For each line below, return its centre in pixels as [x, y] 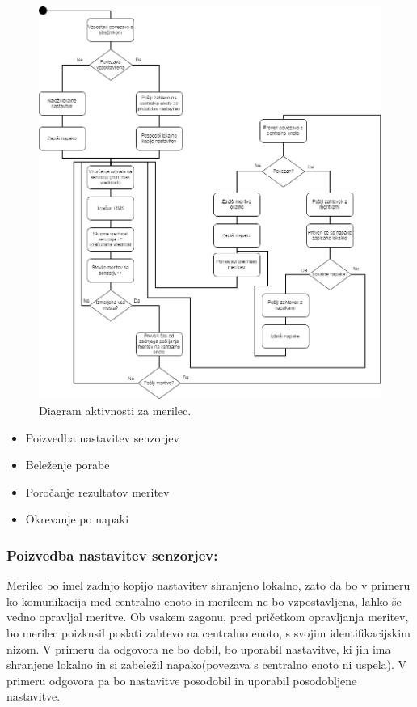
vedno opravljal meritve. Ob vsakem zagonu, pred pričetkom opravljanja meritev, [208, 617]
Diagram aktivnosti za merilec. [115, 411]
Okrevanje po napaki [77, 519]
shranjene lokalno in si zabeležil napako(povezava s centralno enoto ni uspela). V [207, 665]
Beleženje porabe [67, 465]
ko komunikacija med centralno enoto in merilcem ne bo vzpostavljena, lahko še [204, 601]
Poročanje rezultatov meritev [97, 491]
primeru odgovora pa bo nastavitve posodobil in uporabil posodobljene [182, 680]
